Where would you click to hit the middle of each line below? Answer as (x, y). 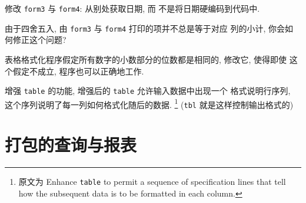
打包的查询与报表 (71, 145)
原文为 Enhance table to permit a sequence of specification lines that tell (152, 182)
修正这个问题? (39, 40)
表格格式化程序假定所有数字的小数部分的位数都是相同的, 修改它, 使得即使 (146, 59)
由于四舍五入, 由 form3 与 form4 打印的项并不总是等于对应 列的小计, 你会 (145, 28)
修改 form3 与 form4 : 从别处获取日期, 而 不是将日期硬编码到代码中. (132, 8)
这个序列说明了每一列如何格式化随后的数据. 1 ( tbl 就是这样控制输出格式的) (149, 103)
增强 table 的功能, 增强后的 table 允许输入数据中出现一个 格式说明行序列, (148, 91)
